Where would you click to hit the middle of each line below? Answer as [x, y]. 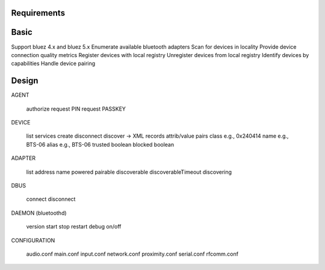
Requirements [38, 13]
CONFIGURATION [33, 240]
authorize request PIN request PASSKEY [76, 109]
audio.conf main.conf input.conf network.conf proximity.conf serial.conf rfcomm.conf [132, 254]
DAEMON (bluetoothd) [39, 213]
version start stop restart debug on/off [74, 227]
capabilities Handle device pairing [53, 64]
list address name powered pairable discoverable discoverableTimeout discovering [129, 172]
